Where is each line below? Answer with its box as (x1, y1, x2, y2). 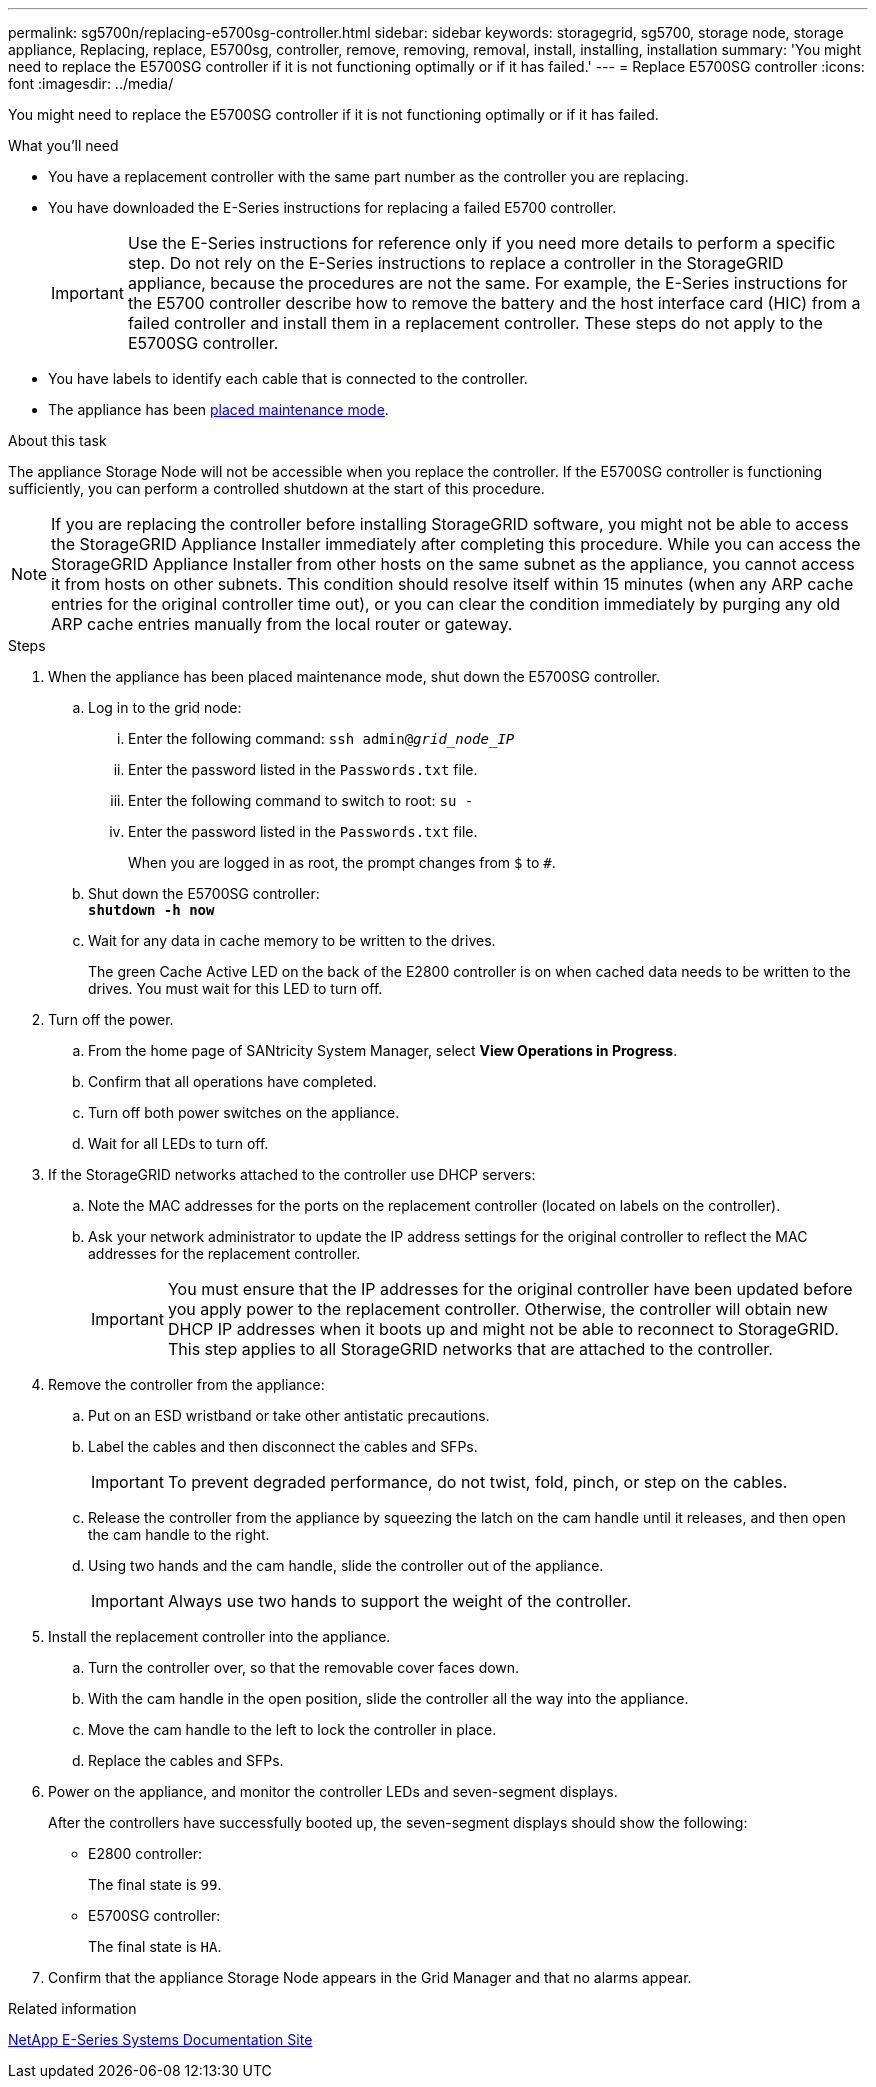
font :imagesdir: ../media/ (8, 75, 174, 92)
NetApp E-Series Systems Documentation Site (8, 2031, 313, 2048)
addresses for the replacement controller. (88, 1245, 361, 1262)
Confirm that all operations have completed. (88, 1073, 377, 1090)
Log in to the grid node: (88, 699, 242, 716)
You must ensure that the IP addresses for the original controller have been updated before (167, 1279, 853, 1299)
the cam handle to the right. (88, 1526, 270, 1543)
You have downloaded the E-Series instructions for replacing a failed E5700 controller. (48, 199, 617, 216)
